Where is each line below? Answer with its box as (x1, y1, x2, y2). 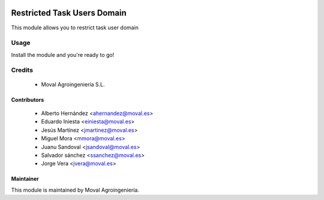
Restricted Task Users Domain (11, 8, 127, 18)
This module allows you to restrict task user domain (11, 24, 139, 31)
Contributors (11, 96, 44, 103)
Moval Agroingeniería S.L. (41, 81, 105, 88)
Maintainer (11, 175, 39, 183)
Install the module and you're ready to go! (11, 51, 115, 58)
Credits (11, 66, 33, 74)
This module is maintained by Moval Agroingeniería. (11, 186, 139, 193)
